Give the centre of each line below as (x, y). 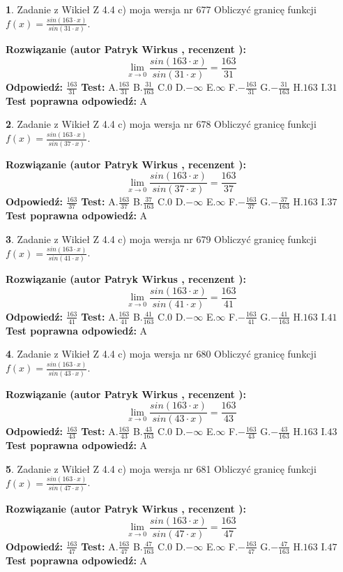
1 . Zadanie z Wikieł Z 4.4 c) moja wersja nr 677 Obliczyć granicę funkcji (161, 9)
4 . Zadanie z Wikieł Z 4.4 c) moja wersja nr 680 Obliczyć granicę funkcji (161, 354)
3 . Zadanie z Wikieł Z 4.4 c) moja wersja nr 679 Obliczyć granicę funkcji (161, 239)
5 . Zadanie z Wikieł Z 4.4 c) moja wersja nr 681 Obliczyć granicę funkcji (161, 468)
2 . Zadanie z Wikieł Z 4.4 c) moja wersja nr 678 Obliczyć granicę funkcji (161, 124)
